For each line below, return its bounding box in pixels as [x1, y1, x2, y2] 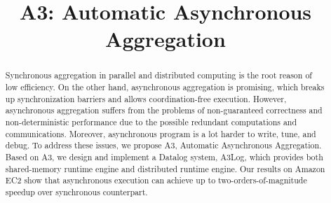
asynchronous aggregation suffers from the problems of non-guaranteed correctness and [5, 104, 323, 116]
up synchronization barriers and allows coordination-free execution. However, [5, 92, 287, 104]
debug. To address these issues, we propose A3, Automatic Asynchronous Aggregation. [5, 139, 322, 151]
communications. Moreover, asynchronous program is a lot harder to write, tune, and [5, 127, 316, 139]
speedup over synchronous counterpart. [5, 185, 148, 197]
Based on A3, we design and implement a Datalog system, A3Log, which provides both [5, 150, 323, 162]
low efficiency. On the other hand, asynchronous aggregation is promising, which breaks [5, 81, 325, 93]
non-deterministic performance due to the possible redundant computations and [5, 115, 297, 127]
